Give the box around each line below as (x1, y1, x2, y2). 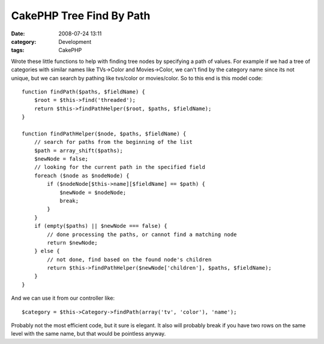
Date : (11, 30, 25, 37)
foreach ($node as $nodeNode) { (34, 172, 130, 179)
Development (58, 38, 92, 45)
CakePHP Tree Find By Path (11, 9, 151, 22)
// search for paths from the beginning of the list (34, 138, 193, 146)
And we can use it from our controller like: (11, 294, 115, 302)
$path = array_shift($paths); (34, 147, 123, 154)
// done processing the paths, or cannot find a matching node (47, 231, 237, 238)
